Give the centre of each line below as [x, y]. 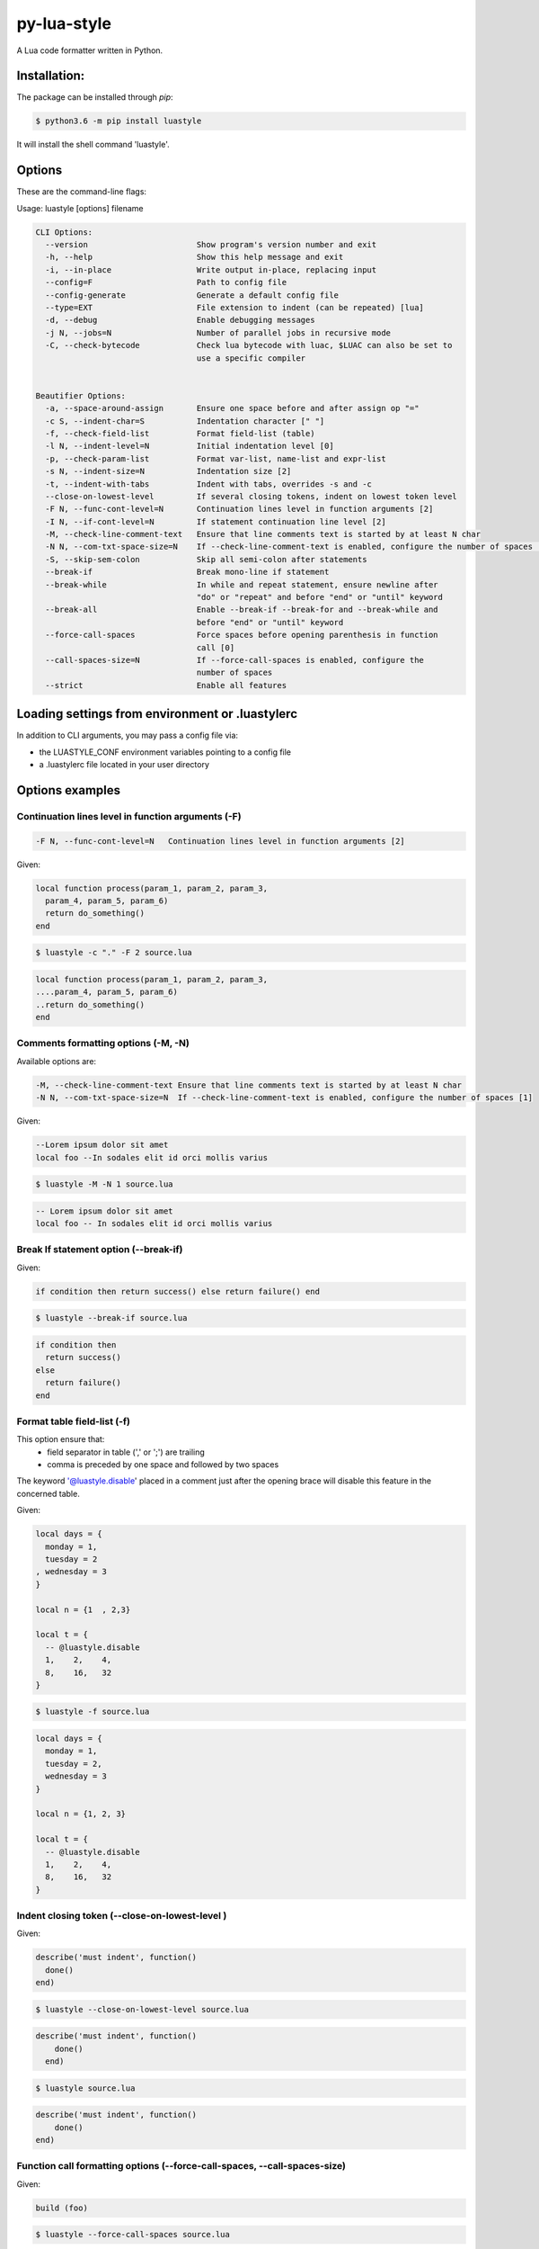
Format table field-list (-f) [73, 1421]
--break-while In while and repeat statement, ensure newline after [242, 584]
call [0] [216, 647]
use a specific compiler [251, 358]
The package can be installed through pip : [95, 97]
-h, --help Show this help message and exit [194, 257]
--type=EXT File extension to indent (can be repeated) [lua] [234, 308]
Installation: [51, 76]
